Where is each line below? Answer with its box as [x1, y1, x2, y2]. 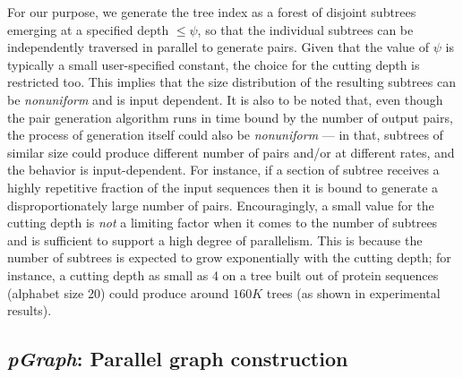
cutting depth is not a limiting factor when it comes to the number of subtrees [7, 213, 438, 232]
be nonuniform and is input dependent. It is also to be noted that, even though [7, 90, 443, 108]
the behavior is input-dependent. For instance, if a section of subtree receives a [7, 160, 440, 179]
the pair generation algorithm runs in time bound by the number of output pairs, [7, 107, 453, 126]
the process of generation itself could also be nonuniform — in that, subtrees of [7, 125, 443, 144]
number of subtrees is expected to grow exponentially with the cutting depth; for [7, 248, 451, 267]
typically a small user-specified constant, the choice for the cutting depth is [7, 55, 420, 73]
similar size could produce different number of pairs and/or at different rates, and [7, 142, 455, 161]
